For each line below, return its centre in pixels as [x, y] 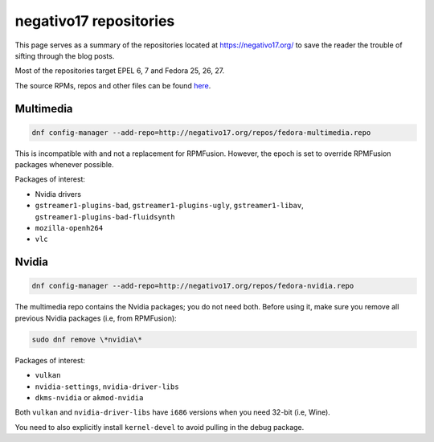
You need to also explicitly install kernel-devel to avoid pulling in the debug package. [160, 427]
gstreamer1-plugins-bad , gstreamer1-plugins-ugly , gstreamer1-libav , [170, 206]
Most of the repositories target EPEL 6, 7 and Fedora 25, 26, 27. [120, 71]
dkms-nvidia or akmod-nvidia [89, 397]
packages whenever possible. [64, 165]
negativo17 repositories [95, 21]
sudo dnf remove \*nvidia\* [87, 339]
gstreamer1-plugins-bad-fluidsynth [105, 217]
